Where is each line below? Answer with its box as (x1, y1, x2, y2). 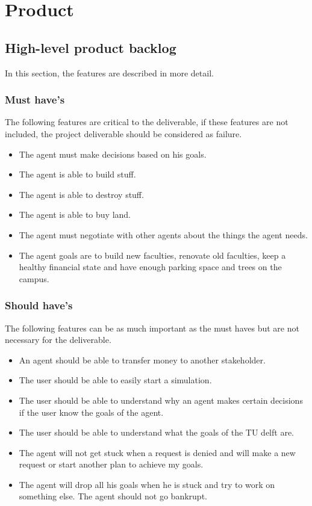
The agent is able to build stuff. (19, 168, 136, 180)
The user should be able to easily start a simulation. (19, 374, 212, 386)
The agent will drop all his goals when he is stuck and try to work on (19, 478, 275, 490)
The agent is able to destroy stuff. (19, 188, 144, 200)
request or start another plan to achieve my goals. (19, 458, 204, 471)
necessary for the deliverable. (5, 333, 111, 346)
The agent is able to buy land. (19, 208, 131, 221)
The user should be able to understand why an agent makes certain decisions (19, 393, 303, 406)
